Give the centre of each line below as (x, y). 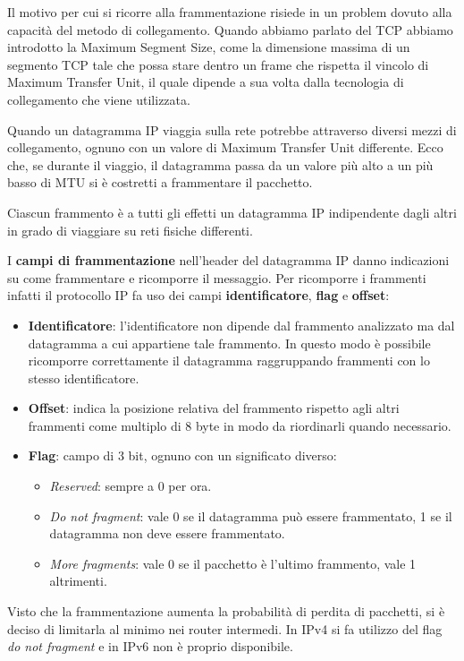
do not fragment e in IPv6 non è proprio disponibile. (150, 646)
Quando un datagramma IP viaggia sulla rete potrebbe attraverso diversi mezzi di (232, 129)
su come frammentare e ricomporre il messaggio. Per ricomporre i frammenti (217, 277)
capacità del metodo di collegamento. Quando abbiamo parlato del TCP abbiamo (230, 29)
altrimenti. (78, 581)
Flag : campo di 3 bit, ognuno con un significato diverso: (182, 455)
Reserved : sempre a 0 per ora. (131, 486)
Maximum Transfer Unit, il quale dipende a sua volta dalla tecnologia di (206, 82)
